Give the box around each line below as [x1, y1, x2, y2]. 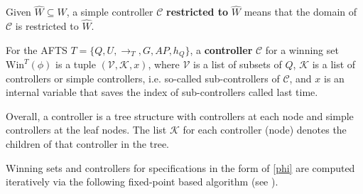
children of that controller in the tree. [6, 136, 170, 151]
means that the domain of [244, 4, 357, 19]
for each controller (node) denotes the [183, 122, 347, 137]
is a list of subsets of [193, 57, 282, 72]
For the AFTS [6, 42, 67, 57]
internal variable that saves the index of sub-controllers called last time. [6, 85, 318, 99]
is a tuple [55, 57, 96, 72]
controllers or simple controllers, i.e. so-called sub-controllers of [6, 70, 280, 85]
